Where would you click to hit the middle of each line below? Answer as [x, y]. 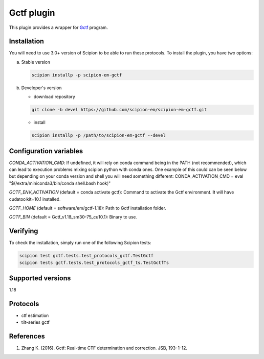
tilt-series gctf [35, 322]
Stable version [36, 62]
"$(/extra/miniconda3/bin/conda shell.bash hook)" [60, 183]
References [27, 336]
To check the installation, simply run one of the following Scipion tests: [80, 243]
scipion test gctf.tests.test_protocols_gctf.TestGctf [86, 256]
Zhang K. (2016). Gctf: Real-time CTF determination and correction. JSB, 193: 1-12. [104, 348]
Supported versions [40, 278]
